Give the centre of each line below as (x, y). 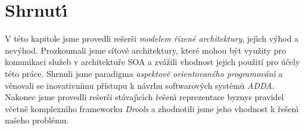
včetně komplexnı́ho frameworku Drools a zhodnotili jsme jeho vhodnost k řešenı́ (152, 108)
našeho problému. (37, 120)
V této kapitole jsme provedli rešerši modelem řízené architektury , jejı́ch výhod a (152, 38)
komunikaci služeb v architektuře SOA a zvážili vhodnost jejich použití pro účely (152, 62)
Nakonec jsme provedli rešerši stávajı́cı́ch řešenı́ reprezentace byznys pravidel (144, 97)
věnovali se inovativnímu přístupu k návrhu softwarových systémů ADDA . (140, 85)
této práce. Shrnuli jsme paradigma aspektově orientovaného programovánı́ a (144, 73)
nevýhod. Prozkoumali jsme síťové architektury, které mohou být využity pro (145, 50)
